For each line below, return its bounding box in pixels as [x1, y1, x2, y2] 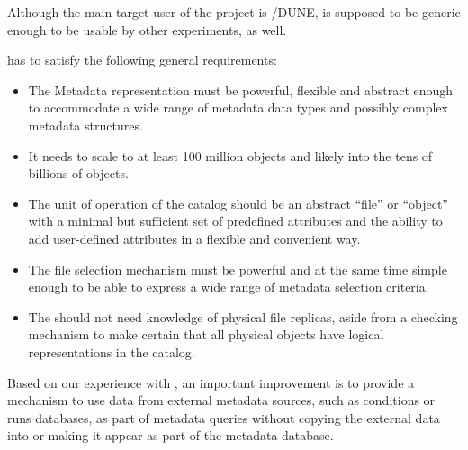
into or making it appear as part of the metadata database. [7, 426, 334, 445]
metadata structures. [28, 115, 143, 134]
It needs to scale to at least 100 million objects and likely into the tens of [28, 146, 433, 165]
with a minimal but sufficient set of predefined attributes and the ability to [28, 211, 443, 230]
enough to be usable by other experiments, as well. [7, 20, 287, 39]
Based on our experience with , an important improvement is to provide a [7, 373, 415, 391]
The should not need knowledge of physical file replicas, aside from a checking [28, 307, 458, 326]
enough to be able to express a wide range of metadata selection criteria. [28, 277, 429, 296]
